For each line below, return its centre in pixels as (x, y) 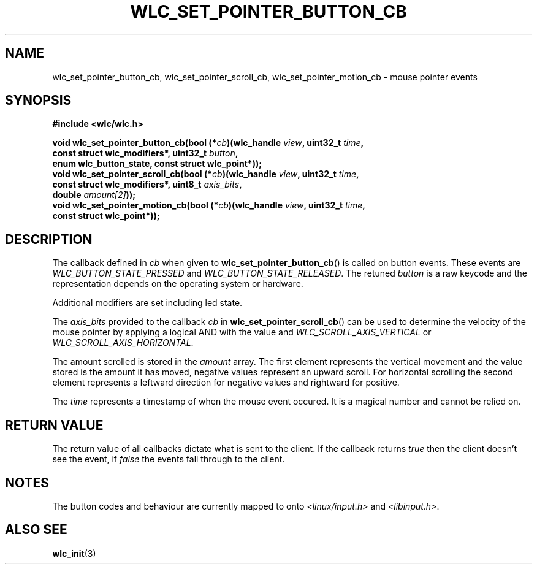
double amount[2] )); (94, 195)
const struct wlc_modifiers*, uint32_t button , (145, 153)
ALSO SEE (36, 530)
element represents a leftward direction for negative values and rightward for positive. (226, 383)
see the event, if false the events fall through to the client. (169, 459)
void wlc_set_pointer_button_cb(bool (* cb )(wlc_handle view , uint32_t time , (208, 143)
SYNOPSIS (38, 101)
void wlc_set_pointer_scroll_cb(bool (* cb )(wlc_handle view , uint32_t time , (206, 174)
